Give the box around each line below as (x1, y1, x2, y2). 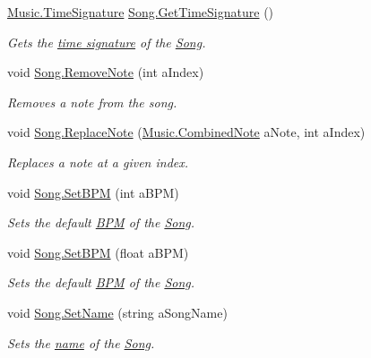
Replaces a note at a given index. (7, 152, 189, 171)
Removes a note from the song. (7, 92, 177, 111)
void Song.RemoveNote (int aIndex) (7, 63, 204, 81)
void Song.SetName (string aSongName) (7, 303, 228, 321)
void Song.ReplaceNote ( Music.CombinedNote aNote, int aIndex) (7, 123, 366, 141)
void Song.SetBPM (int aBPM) (7, 183, 179, 201)
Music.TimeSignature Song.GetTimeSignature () (7, 3, 274, 21)
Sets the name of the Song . (7, 333, 155, 352)
